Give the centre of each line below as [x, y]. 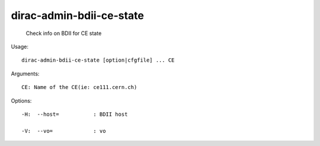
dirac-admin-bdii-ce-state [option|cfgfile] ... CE [98, 60]
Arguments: [25, 74]
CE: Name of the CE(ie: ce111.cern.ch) [79, 87]
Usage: [20, 46]
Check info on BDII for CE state [64, 33]
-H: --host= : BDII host [75, 114]
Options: [21, 100]
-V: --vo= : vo [64, 131]
